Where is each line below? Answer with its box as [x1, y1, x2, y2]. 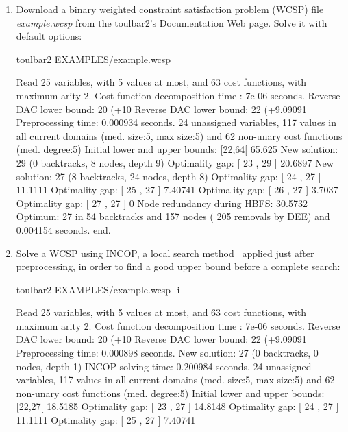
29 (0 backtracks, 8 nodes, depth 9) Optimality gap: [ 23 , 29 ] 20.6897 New [16, 155, 334, 169]
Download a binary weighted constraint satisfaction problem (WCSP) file [16, 2, 324, 16]
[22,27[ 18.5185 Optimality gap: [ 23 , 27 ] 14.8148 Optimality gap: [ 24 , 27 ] [16, 399, 339, 413]
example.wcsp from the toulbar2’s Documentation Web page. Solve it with [16, 15, 327, 29]
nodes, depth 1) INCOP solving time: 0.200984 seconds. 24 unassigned [16, 359, 312, 373]
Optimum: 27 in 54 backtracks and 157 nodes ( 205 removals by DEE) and [16, 209, 330, 224]
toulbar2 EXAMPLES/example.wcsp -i [16, 282, 180, 296]
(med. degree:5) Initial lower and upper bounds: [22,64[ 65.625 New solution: [16, 142, 338, 156]
